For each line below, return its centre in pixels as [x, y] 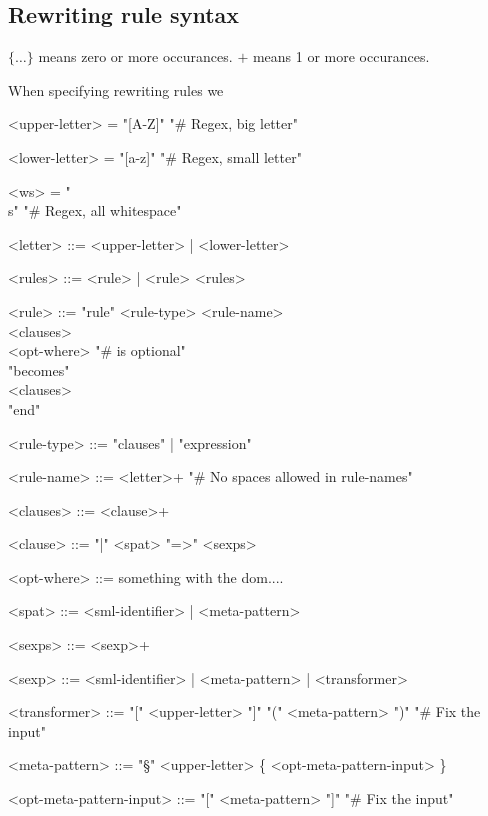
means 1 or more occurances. [341, 56]
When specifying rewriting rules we [116, 89]
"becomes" [39, 369]
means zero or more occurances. [135, 56]
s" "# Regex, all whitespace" [95, 210]
